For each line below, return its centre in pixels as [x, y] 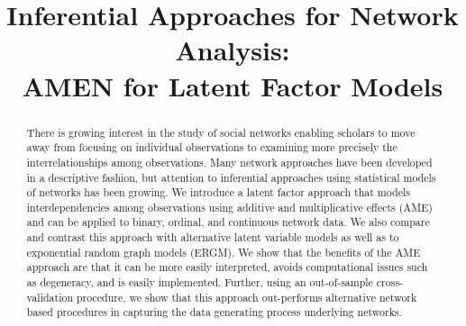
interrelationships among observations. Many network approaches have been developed [229, 162]
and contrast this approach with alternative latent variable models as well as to [213, 237]
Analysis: [233, 50]
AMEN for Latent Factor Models [233, 85]
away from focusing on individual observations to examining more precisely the [212, 147]
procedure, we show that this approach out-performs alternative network [247, 297]
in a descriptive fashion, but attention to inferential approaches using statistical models [231, 177]
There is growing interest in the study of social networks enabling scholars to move [221, 132]
